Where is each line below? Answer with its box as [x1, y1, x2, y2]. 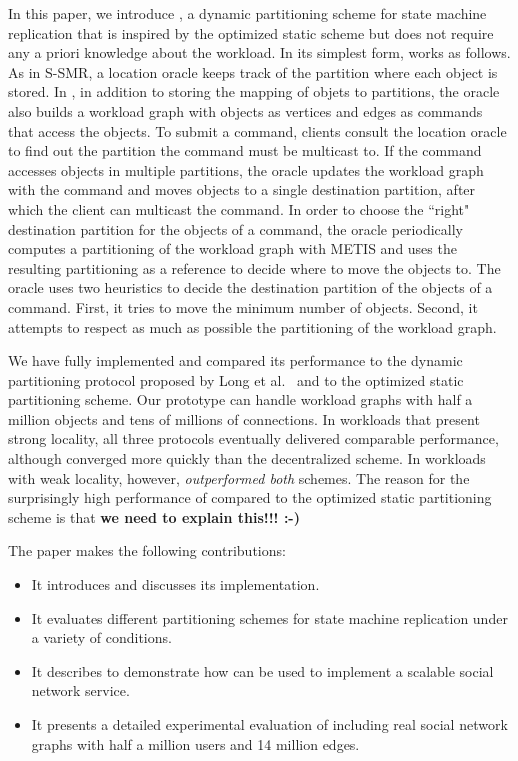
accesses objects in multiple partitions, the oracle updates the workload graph [8, 159, 484, 180]
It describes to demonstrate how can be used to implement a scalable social [31, 660, 494, 681]
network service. [31, 680, 130, 701]
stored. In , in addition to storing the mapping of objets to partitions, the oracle [8, 81, 500, 102]
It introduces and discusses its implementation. [31, 574, 320, 595]
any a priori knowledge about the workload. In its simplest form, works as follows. [8, 42, 511, 63]
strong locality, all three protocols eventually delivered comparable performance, [8, 428, 499, 449]
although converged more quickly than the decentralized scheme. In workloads [8, 448, 486, 469]
